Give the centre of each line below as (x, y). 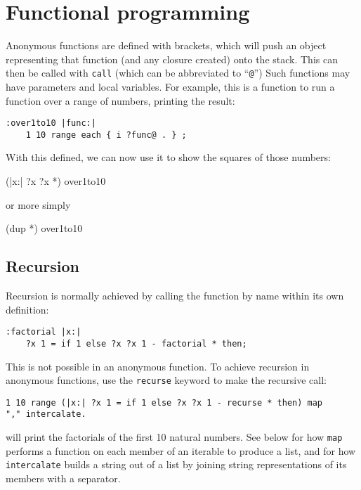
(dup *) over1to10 (44, 228)
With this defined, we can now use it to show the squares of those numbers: (168, 157)
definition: (27, 309)
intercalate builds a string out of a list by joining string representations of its (176, 464)
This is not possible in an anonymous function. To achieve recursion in (158, 366)
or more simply (38, 204)
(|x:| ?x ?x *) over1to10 (56, 181)
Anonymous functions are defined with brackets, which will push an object (166, 45)
